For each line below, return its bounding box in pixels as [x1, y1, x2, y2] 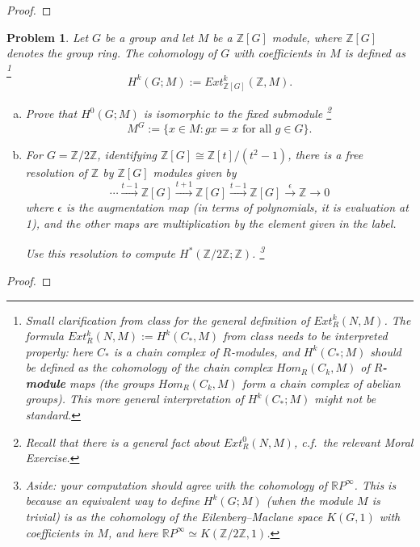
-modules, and [231, 343, 300, 360]
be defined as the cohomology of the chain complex [25, 359, 273, 376]
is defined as [344, 44, 405, 61]
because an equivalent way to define [25, 492, 199, 509]
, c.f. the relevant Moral [293, 433, 414, 450]
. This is [354, 476, 397, 493]
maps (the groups [69, 374, 154, 391]
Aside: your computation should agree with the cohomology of [25, 476, 328, 493]
